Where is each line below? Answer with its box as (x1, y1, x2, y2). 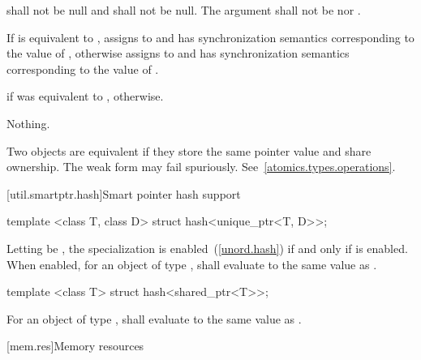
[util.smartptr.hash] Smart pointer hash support (6, 185, 241, 202)
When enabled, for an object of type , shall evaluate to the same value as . (6, 255, 377, 272)
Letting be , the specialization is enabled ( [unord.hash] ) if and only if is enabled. (6, 239, 408, 256)
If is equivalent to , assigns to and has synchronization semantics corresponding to (6, 28, 415, 45)
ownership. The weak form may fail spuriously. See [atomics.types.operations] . (6, 158, 396, 175)
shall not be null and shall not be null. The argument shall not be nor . (6, 2, 361, 18)
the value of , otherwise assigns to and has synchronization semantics (6, 45, 350, 62)
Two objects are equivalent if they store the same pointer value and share (6, 142, 372, 159)
